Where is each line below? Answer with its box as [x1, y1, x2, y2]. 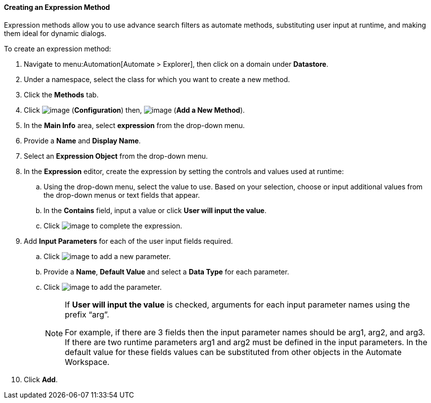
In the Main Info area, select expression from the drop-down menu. [24, 121, 245, 130]
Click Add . [24, 375, 58, 384]
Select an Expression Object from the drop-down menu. [24, 151, 208, 160]
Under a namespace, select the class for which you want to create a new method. [24, 75, 290, 84]
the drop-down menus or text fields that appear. [44, 190, 200, 199]
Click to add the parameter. [44, 282, 162, 291]
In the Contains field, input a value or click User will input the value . [44, 206, 267, 215]
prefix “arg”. [65, 309, 109, 319]
